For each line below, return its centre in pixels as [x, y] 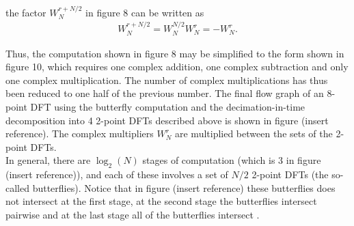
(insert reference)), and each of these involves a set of [117, 174]
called [17, 187]
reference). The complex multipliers [80, 133]
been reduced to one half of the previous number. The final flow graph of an [165, 93]
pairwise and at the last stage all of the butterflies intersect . [133, 214]
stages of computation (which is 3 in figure [232, 160]
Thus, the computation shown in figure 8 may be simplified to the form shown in [175, 53]
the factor [26, 12]
